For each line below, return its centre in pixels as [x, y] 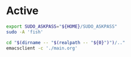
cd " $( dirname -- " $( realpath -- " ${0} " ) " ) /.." [66, 42]
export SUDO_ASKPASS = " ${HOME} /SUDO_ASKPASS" [62, 26]
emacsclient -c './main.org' [42, 48]
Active [22, 11]
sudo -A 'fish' [25, 32]
